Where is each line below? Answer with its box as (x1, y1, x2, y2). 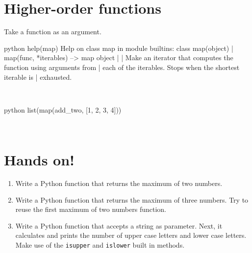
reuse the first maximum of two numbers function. (15, 204, 166, 214)
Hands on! (4, 150, 75, 170)
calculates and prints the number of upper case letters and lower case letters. (15, 230, 247, 240)
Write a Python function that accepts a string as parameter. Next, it (15, 220, 223, 230)
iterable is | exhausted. (4, 71, 72, 82)
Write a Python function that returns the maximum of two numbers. (15, 178, 223, 188)
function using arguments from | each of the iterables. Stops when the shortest (4, 62, 240, 72)
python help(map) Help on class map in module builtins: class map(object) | (4, 43, 233, 53)
